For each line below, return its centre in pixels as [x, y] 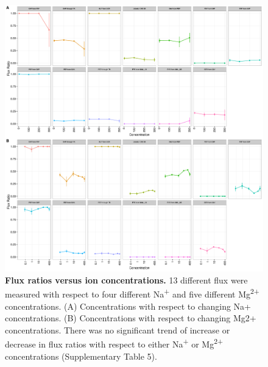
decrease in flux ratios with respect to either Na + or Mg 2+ [114, 343]
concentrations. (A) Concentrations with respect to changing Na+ [128, 306]
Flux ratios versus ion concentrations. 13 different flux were [126, 280]
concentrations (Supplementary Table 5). [81, 356]
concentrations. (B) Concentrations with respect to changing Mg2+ [131, 318]
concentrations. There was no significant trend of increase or [118, 330]
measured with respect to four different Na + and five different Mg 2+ [132, 293]
